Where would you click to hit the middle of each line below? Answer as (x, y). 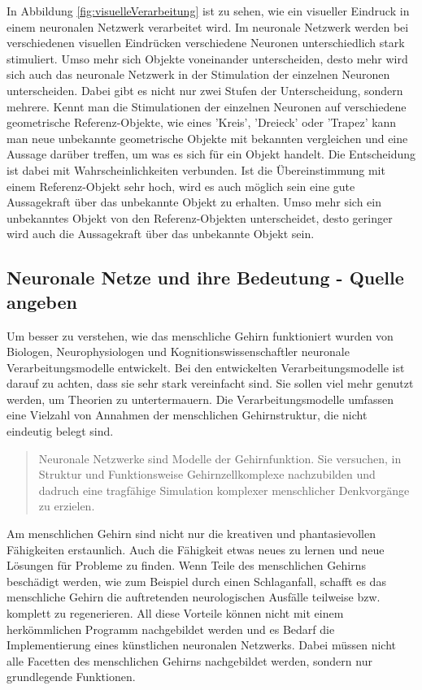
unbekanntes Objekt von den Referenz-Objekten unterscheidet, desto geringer (200, 217)
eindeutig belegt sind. (60, 431)
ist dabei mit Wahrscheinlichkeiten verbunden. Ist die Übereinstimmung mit (196, 169)
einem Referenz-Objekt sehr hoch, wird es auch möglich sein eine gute (181, 186)
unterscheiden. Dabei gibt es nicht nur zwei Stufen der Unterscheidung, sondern (205, 90)
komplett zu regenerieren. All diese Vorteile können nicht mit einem (175, 613)
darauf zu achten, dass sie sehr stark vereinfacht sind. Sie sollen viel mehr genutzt (210, 383)
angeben (42, 301)
